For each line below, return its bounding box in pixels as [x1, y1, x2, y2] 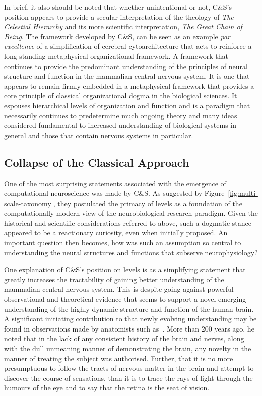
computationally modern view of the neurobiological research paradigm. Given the [4, 208, 258, 218]
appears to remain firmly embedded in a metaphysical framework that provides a [4, 80, 254, 91]
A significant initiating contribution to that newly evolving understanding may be [4, 313, 257, 324]
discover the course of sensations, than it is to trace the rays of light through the [4, 372, 253, 383]
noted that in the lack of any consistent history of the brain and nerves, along [4, 333, 244, 344]
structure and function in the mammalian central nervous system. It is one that [4, 71, 250, 81]
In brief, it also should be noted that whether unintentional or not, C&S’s [4, 2, 232, 12]
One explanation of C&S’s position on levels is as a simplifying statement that [4, 264, 246, 275]
